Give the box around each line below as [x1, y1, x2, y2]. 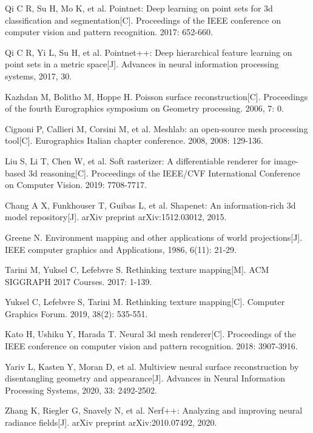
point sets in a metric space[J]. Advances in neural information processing [5, 58, 279, 70]
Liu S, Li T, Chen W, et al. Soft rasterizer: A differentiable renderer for [5, 154, 271, 167]
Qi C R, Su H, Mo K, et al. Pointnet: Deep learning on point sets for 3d [5, 2, 273, 14]
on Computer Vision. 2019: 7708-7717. [5, 178, 147, 191]
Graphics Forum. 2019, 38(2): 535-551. [5, 307, 148, 320]
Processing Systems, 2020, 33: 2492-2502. [5, 383, 157, 396]
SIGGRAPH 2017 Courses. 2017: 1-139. [5, 275, 152, 287]
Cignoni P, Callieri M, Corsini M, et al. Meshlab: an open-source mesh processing [5, 122, 308, 135]
